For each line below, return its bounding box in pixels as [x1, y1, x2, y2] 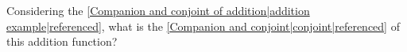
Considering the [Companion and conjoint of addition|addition [6, 2, 310, 18]
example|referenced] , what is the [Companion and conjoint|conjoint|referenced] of [6, 17, 400, 34]
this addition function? [6, 33, 118, 50]
